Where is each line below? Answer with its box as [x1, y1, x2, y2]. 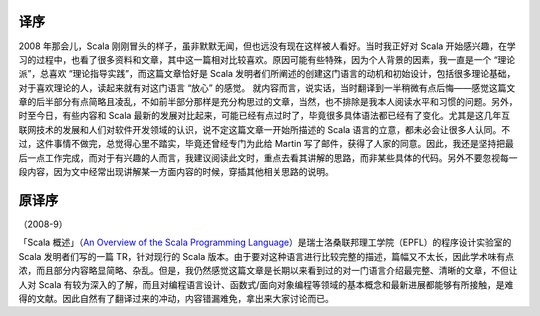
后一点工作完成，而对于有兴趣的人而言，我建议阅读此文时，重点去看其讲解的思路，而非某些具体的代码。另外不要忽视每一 [18, 151, 518, 164]
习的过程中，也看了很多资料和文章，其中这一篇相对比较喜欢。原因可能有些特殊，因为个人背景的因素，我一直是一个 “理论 [18, 53, 516, 65]
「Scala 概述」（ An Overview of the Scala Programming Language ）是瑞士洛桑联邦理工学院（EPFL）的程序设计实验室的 [18, 236, 512, 249]
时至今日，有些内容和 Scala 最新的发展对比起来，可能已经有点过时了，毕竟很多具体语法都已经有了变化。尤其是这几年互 [18, 110, 511, 122]
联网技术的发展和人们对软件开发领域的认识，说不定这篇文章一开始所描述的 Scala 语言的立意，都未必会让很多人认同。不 [18, 123, 511, 135]
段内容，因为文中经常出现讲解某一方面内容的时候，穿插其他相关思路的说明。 [18, 166, 334, 178]
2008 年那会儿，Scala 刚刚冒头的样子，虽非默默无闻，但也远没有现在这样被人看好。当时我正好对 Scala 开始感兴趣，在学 [18, 40, 517, 52]
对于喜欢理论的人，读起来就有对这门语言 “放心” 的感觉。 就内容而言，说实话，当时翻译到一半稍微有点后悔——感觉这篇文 [18, 81, 516, 94]
